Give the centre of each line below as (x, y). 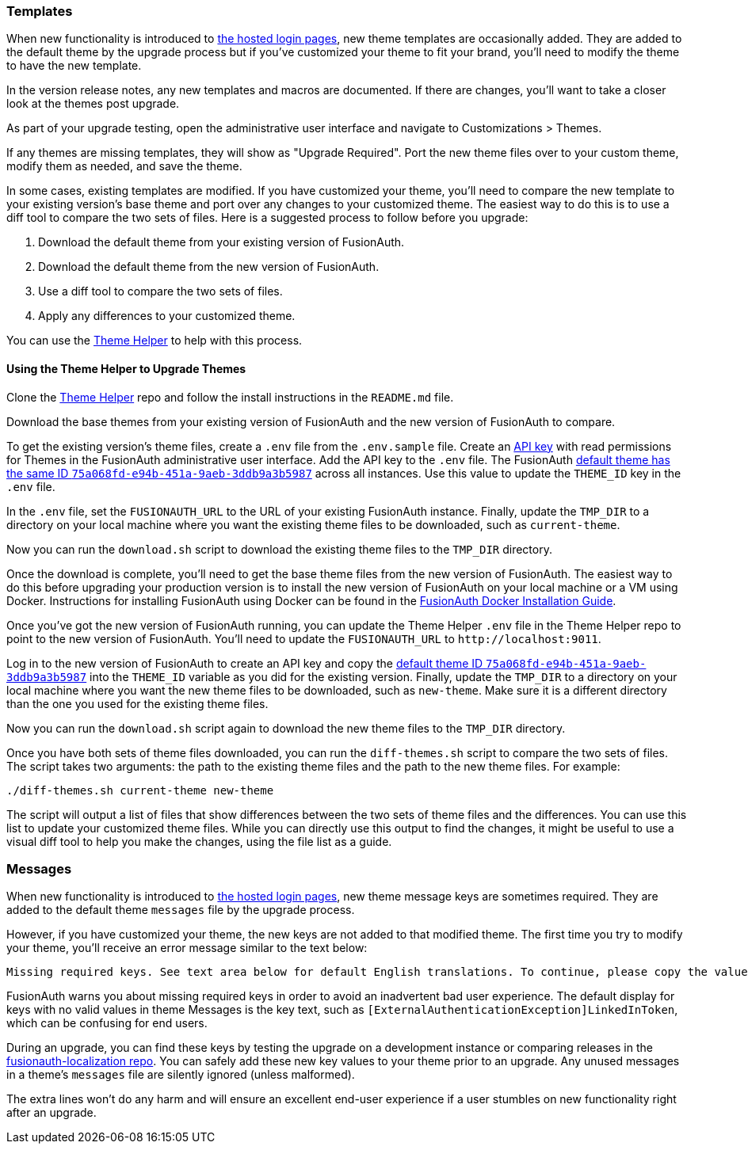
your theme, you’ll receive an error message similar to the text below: (187, 948)
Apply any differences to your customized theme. (167, 316)
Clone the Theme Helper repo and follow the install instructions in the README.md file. (230, 397)
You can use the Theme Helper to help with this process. (155, 341)
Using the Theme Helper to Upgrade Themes (126, 368)
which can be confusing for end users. (107, 1023)
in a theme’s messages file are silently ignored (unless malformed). (181, 1075)
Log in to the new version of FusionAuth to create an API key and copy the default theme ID (245, 663)
